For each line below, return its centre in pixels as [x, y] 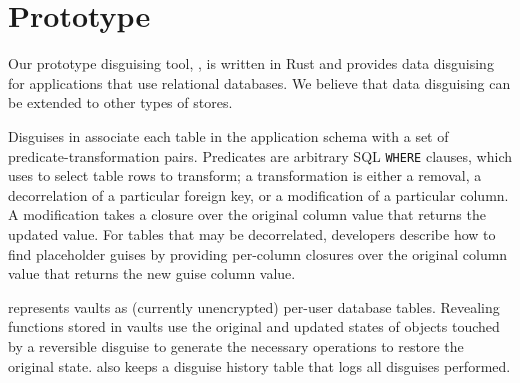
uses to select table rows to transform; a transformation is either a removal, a [245, 175]
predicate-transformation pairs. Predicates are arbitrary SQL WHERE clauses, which [260, 155]
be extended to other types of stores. [120, 102]
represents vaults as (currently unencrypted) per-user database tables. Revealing [254, 306]
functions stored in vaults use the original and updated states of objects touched [254, 326]
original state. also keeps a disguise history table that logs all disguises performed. [259, 365]
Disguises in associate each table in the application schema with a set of [228, 135]
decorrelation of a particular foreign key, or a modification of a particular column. [258, 194]
